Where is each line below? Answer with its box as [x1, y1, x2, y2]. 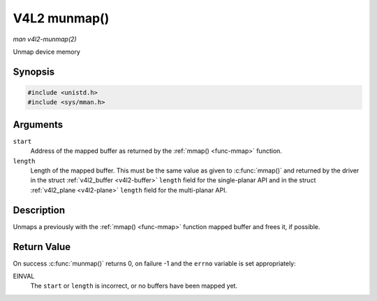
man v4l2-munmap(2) [13, 35, 77, 43]
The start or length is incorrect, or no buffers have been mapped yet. [30, 281, 237, 290]
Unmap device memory [13, 47, 80, 56]
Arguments [13, 119, 64, 131]
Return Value [13, 241, 71, 253]
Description [13, 204, 66, 216]
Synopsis [13, 66, 55, 78]
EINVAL [13, 272, 35, 280]
